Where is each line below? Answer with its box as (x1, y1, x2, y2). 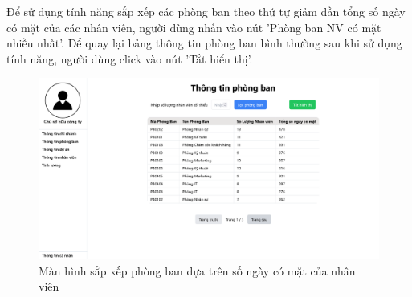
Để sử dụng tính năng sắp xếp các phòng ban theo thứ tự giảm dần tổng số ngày (6, 3, 406, 19)
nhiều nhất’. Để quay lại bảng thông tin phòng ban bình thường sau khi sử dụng (6, 35, 402, 51)
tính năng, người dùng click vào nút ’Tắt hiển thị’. (6, 50, 253, 67)
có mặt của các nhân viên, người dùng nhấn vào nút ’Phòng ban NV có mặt (6, 18, 381, 35)
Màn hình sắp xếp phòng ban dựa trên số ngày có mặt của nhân (39, 262, 356, 279)
